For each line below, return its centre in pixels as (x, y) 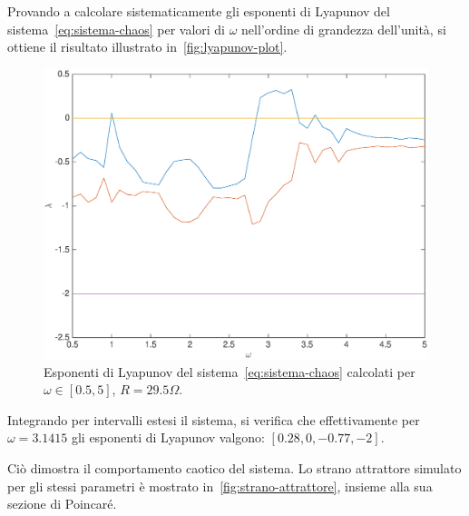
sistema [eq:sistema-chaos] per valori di (116, 29)
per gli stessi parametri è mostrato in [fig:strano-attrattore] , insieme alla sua (220, 486)
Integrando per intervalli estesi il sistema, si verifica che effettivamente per (214, 419)
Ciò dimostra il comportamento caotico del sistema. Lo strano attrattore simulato (234, 467)
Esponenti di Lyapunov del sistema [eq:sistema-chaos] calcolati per (230, 371)
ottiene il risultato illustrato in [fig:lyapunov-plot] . (147, 47)
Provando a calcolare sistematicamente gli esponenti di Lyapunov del (199, 11)
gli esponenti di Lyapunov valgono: (168, 437)
